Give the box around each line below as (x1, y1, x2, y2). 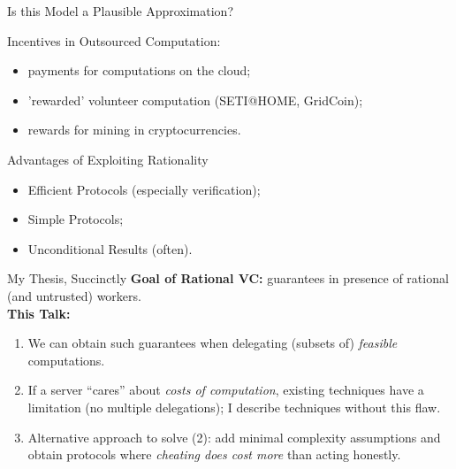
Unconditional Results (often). (27, 239, 193, 258)
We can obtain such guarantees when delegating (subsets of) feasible (27, 334, 398, 352)
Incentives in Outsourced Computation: (7, 31, 221, 50)
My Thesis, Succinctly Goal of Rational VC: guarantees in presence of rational (7, 269, 449, 288)
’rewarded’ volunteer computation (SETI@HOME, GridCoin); (27, 90, 363, 109)
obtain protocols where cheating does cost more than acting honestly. (27, 445, 401, 464)
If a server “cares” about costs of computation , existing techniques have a (27, 381, 424, 399)
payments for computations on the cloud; (27, 61, 251, 80)
